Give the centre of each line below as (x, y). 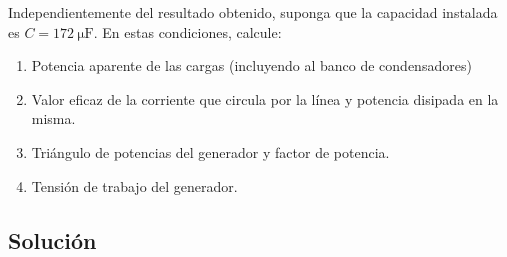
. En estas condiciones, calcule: (187, 31)
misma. (53, 118)
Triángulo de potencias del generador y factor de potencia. (210, 151)
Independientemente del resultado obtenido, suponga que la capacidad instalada (253, 12)
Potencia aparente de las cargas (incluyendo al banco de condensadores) (251, 65)
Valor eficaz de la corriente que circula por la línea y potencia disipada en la (265, 98)
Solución (52, 239)
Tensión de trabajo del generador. (134, 185)
